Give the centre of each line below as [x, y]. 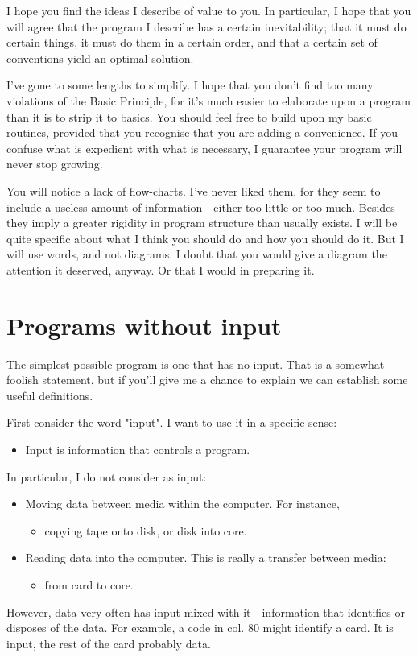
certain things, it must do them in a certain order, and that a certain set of [192, 42]
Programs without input [144, 325]
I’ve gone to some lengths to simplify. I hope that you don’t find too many [190, 85]
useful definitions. [50, 395]
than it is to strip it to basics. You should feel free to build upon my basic [189, 116]
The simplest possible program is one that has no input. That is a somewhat [196, 364]
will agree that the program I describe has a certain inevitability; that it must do [206, 26]
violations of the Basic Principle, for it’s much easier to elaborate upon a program [208, 100]
